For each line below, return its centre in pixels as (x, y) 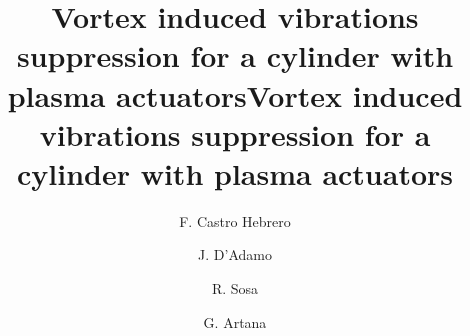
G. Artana (235, 321)
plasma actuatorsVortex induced (235, 94)
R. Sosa (235, 288)
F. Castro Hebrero (235, 220)
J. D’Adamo (235, 254)
